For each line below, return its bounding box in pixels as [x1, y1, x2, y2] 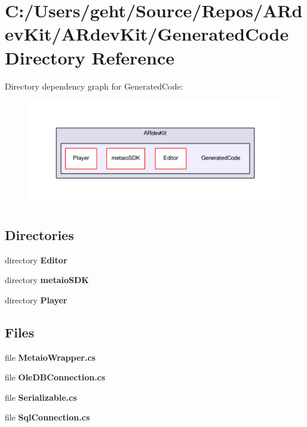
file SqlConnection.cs [5, 411, 90, 423]
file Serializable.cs [5, 391, 77, 403]
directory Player [5, 293, 67, 306]
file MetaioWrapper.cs [5, 351, 96, 363]
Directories [5, 225, 74, 244]
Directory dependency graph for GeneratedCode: [5, 79, 183, 92]
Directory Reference [5, 45, 175, 69]
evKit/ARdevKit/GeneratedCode [5, 21, 289, 46]
